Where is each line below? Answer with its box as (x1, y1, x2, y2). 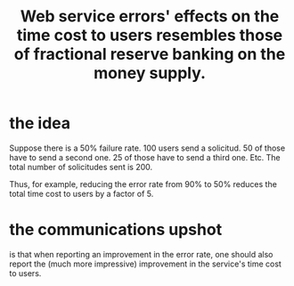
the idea (9, 113, 71, 134)
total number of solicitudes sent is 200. (9, 161, 153, 172)
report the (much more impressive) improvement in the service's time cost (9, 258, 282, 269)
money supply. (93, 63, 207, 84)
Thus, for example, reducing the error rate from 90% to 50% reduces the (9, 178, 278, 189)
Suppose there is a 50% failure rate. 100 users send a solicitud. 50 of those (9, 143, 286, 153)
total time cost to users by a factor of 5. (9, 188, 154, 199)
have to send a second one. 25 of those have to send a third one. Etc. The (9, 151, 281, 162)
